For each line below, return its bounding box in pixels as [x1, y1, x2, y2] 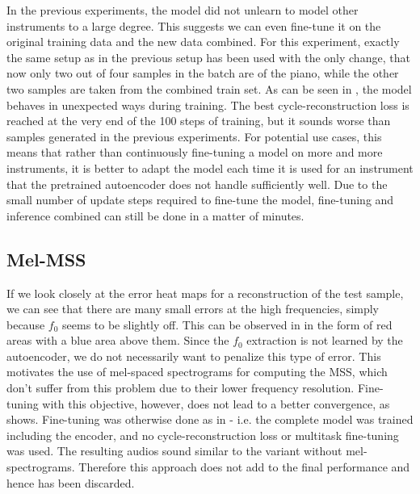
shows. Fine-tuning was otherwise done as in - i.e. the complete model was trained [6, 411, 414, 428]
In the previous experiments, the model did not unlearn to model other [6, 2, 359, 18]
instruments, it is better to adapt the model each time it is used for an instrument [6, 159, 414, 176]
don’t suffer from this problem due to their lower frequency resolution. [6, 379, 355, 396]
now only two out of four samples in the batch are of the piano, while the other [6, 65, 399, 82]
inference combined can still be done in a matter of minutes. [6, 207, 304, 224]
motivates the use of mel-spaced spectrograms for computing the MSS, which [6, 363, 388, 380]
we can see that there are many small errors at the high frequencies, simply [6, 300, 380, 317]
